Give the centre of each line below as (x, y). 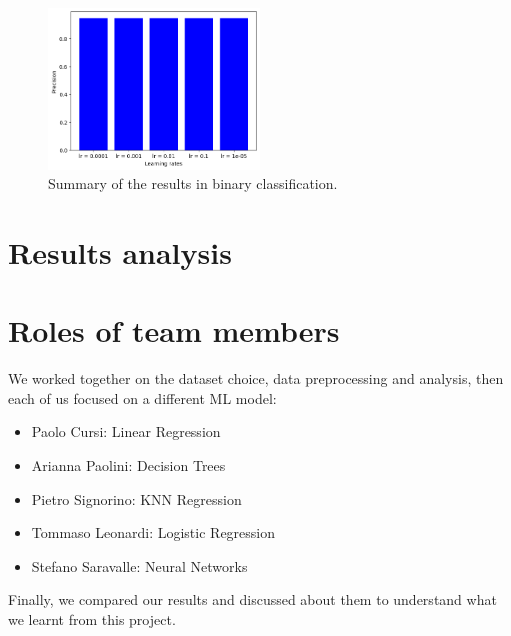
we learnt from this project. (92, 618)
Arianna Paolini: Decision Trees (128, 464)
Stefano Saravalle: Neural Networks (139, 565)
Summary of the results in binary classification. (193, 183)
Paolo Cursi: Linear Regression (126, 431)
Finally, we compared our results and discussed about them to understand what (252, 599)
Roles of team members (174, 330)
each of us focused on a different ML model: (142, 397)
